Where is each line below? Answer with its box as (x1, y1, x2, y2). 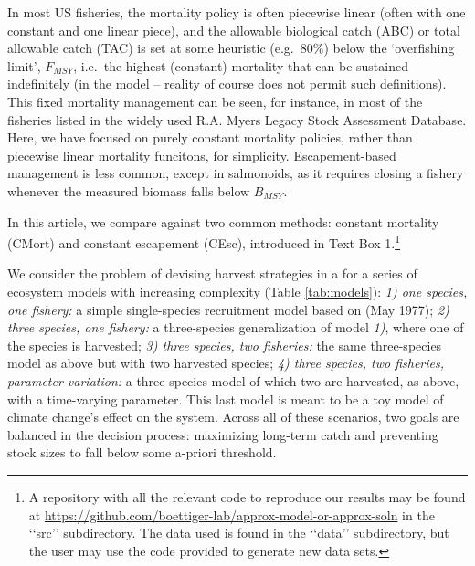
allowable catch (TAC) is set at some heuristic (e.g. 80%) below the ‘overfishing (7, 38, 455, 58)
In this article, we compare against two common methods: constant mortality (7, 212, 439, 231)
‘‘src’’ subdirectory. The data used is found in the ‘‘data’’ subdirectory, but (28, 523, 449, 542)
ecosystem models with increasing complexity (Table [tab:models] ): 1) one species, (7, 281, 468, 300)
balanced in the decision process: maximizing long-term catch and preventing (7, 424, 438, 444)
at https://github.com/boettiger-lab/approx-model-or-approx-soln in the (28, 505, 435, 524)
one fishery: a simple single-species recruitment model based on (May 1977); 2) (7, 299, 449, 319)
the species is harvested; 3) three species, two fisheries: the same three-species (7, 335, 442, 354)
